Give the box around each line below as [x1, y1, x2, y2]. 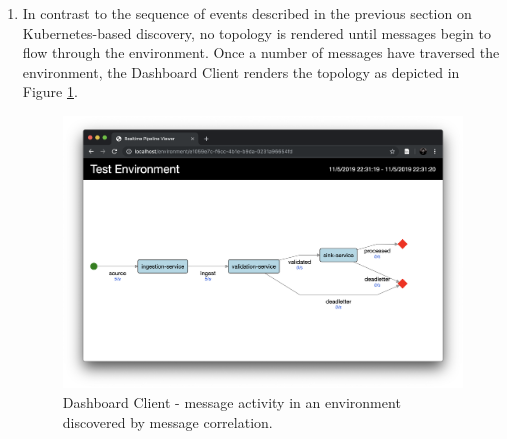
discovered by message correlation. [62, 411, 273, 432]
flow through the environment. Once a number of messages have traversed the [22, 42, 500, 63]
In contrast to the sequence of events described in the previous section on [22, 3, 472, 23]
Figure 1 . [22, 81, 78, 102]
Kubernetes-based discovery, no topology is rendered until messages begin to [22, 22, 491, 43]
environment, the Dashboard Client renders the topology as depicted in [22, 61, 460, 82]
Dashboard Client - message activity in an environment [62, 391, 401, 412]
